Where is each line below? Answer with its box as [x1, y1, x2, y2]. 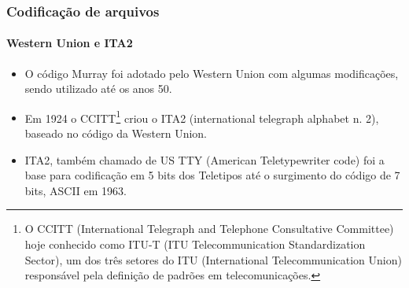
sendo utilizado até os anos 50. [24, 80, 172, 97]
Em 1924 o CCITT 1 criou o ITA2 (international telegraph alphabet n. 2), [24, 107, 379, 126]
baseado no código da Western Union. [24, 125, 208, 142]
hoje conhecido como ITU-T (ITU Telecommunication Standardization [24, 236, 366, 253]
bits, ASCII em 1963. [24, 182, 127, 198]
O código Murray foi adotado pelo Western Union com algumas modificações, [24, 65, 399, 81]
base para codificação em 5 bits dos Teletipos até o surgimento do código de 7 [24, 167, 400, 183]
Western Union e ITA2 [6, 35, 133, 51]
